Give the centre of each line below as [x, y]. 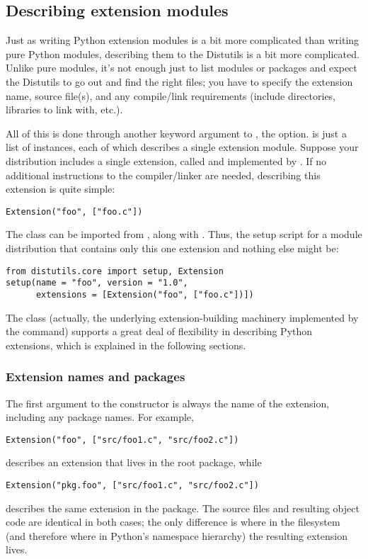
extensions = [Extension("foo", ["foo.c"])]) [145, 294]
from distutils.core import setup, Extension [115, 271]
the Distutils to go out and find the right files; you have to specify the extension [179, 81]
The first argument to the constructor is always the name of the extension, [168, 403]
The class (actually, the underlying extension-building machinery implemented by [182, 317]
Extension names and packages [96, 377]
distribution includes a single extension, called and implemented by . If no [166, 160]
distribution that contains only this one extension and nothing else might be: [172, 248]
